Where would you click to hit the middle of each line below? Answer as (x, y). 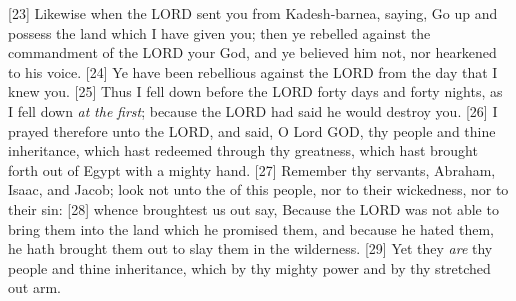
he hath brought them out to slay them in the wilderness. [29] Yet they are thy (250, 248)
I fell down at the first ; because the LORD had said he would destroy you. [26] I (253, 110)
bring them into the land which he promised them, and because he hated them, (251, 228)
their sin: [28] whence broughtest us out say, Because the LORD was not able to (253, 208)
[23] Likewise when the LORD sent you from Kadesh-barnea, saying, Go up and (253, 13)
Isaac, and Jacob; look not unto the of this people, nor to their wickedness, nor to (258, 189)
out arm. (34, 287)
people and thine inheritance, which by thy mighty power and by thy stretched (249, 267)
